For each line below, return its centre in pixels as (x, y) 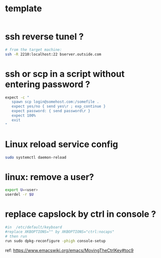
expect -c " (17, 97)
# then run (16, 236)
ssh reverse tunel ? (44, 37)
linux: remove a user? (50, 177)
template (24, 9)
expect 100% (24, 116)
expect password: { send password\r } (51, 111)
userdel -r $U (20, 195)
